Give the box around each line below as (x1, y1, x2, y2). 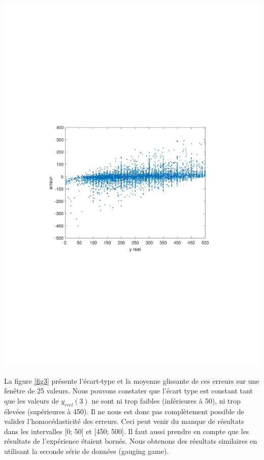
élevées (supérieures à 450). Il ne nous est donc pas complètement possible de (4, 406, 244, 416)
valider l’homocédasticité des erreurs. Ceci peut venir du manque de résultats (4, 416, 244, 426)
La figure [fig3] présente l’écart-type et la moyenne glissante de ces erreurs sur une (4, 375, 259, 386)
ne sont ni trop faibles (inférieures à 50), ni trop (91, 395, 241, 406)
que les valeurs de (4, 395, 59, 406)
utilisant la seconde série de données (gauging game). (4, 446, 169, 456)
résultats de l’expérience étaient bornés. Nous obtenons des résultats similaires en (4, 436, 257, 446)
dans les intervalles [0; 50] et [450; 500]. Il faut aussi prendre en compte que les (4, 425, 249, 436)
